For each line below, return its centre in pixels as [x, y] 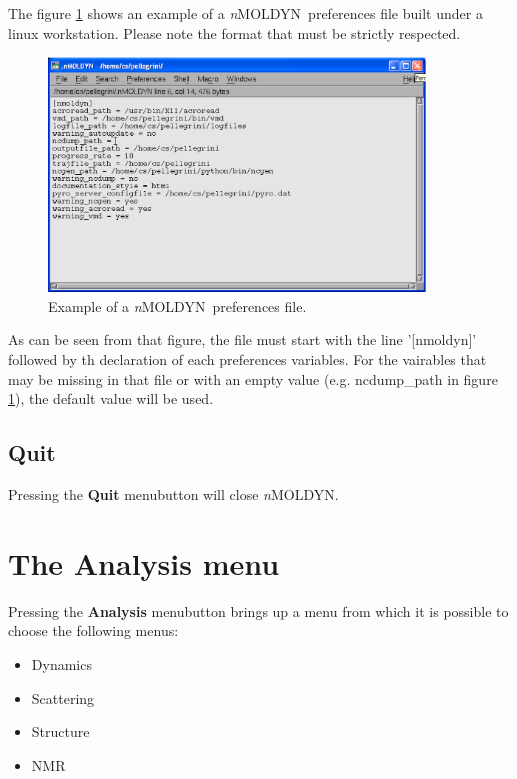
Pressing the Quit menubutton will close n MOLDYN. [173, 494]
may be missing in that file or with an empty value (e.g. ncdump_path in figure [253, 378]
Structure [60, 731]
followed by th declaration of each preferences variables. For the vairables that [247, 359]
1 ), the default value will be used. [111, 398]
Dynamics [61, 663]
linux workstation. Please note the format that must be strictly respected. [234, 32]
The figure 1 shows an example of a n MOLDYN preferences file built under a [245, 13]
